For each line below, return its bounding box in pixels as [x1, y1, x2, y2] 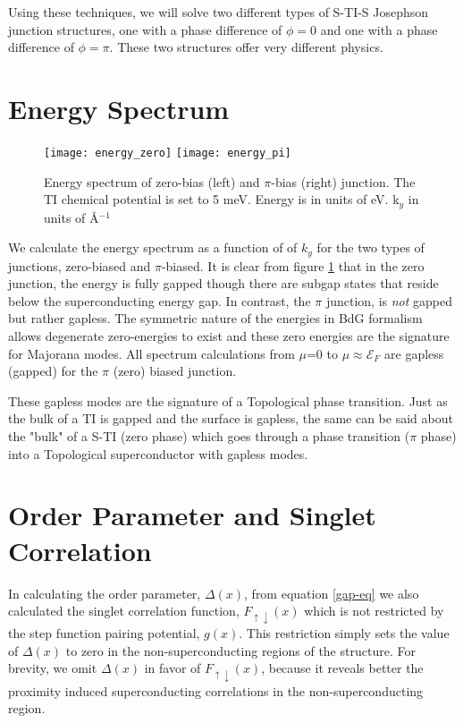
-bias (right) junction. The [271, 172, 416, 191]
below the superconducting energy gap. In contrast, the [8, 291, 311, 310]
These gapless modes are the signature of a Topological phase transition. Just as [8, 391, 448, 410]
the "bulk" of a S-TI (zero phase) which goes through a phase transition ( [8, 427, 410, 445]
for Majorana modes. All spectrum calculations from [8, 344, 295, 362]
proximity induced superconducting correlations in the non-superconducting [8, 681, 424, 700]
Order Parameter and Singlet [8, 497, 376, 533]
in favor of [144, 659, 201, 677]
